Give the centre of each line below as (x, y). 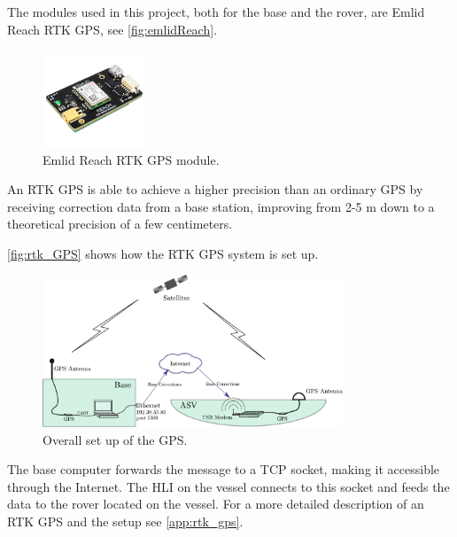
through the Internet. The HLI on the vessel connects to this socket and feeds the (228, 486)
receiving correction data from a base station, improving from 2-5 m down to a (221, 206)
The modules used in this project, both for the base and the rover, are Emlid (216, 12)
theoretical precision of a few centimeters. (120, 224)
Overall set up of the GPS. (115, 439)
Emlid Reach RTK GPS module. (131, 159)
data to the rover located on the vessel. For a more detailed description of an (216, 504)
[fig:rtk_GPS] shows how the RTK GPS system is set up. (163, 253)
